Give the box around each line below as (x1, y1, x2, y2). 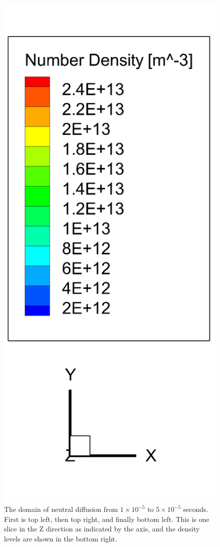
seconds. (183, 504, 208, 514)
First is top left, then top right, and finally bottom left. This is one (4, 513, 209, 524)
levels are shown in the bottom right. (4, 533, 117, 543)
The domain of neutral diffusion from (4, 504, 118, 514)
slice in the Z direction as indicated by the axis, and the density (4, 523, 200, 534)
